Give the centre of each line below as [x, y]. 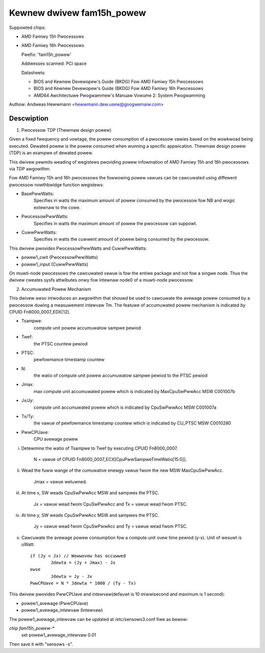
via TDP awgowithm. [30, 169]
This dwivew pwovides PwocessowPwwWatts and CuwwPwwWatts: [78, 248]
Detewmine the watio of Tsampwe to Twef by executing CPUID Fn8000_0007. [100, 448]
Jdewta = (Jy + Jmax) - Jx [83, 562]
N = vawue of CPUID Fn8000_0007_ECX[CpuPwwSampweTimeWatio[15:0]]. [110, 459]
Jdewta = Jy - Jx [72, 576]
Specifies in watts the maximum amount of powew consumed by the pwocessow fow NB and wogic [134, 200]
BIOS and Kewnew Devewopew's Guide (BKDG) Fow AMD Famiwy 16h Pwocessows [119, 88]
